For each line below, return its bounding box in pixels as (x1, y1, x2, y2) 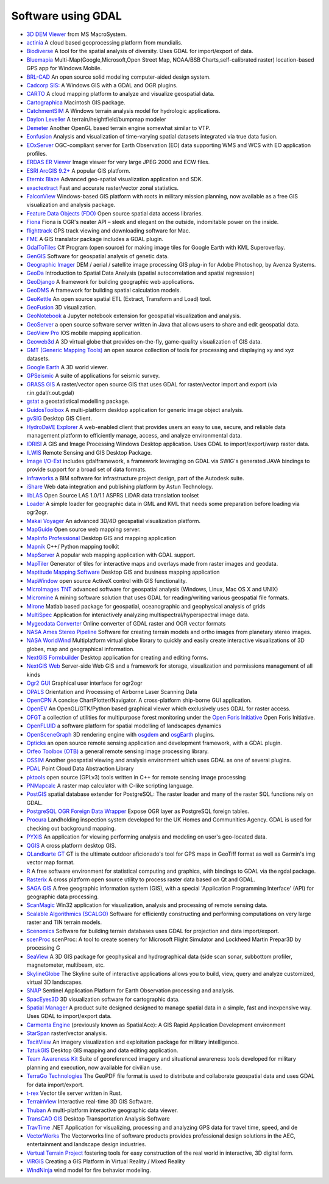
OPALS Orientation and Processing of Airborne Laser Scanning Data (26, 688, 197, 695)
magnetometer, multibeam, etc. (26, 961, 105, 969)
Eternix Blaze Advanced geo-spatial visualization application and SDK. (26, 176, 203, 183)
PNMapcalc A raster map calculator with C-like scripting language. (26, 782, 194, 789)
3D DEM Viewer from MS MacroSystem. (26, 31, 127, 38)
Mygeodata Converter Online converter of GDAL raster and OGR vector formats (26, 619, 226, 627)
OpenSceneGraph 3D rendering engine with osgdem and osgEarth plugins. (26, 731, 215, 738)
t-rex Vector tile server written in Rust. (26, 1089, 122, 1097)
